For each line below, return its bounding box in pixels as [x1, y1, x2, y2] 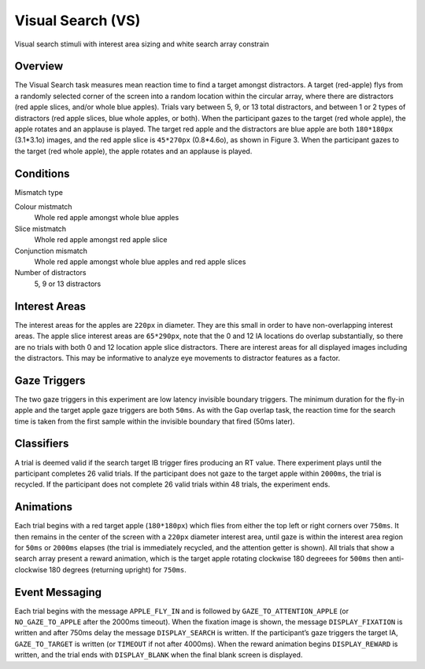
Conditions [14, 167, 70, 180]
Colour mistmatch [14, 202, 72, 211]
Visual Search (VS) [14, 12, 141, 29]
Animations [14, 500, 72, 514]
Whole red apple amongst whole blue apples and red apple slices [34, 257, 246, 266]
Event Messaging [14, 586, 102, 599]
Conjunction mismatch [14, 246, 88, 255]
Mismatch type [14, 187, 63, 197]
